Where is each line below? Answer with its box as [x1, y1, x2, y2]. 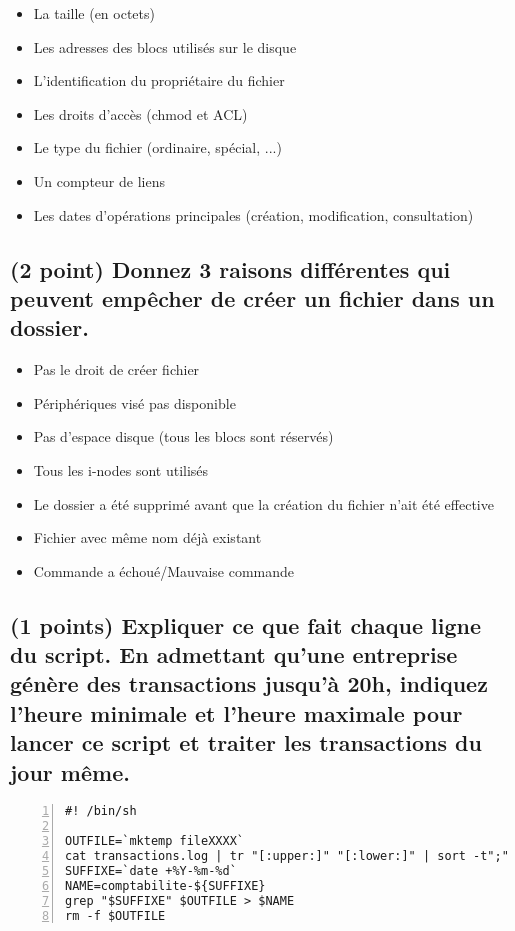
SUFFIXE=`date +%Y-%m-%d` [65, 863, 237, 878]
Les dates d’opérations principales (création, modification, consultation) [33, 204, 474, 225]
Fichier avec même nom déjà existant [33, 527, 262, 548]
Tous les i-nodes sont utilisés [33, 459, 209, 480]
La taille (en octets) [33, 3, 155, 23]
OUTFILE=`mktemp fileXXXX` [65, 834, 244, 849]
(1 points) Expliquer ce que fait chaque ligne [10, 609, 481, 640]
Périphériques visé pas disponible [33, 392, 236, 413]
